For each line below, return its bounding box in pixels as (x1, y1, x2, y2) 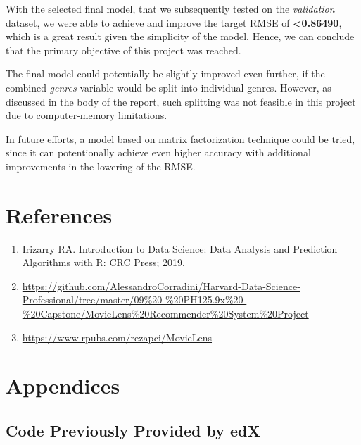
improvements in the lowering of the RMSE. (6, 158, 196, 173)
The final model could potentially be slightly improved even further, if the (6, 66, 325, 81)
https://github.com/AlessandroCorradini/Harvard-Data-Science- (22, 278, 300, 293)
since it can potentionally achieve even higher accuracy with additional (6, 145, 311, 160)
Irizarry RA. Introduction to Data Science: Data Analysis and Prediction (22, 241, 338, 256)
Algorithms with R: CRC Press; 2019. (22, 255, 185, 270)
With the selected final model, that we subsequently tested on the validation (6, 1, 335, 15)
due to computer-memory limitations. (6, 108, 167, 123)
